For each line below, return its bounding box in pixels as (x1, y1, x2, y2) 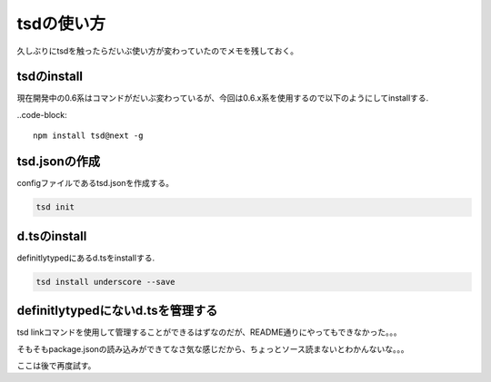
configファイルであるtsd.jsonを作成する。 (16, 178, 175, 189)
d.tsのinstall (16, 228, 87, 244)
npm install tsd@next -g (33, 131, 144, 141)
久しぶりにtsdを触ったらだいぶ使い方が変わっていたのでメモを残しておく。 (16, 45, 299, 56)
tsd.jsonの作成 (16, 154, 100, 170)
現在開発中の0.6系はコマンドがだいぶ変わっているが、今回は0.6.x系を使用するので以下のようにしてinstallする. (16, 93, 429, 103)
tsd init (35, 202, 75, 212)
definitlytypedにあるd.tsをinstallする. (16, 252, 155, 263)
